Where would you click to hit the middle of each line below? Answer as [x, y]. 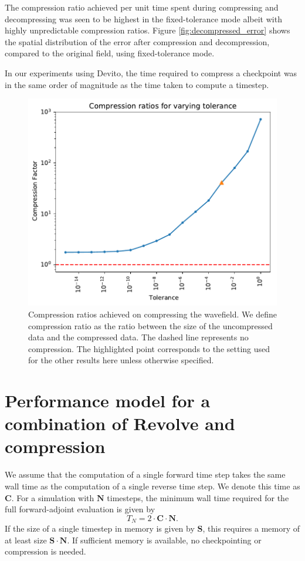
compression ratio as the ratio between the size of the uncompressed [150, 325]
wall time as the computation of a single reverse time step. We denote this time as [152, 486]
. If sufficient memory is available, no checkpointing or [164, 540]
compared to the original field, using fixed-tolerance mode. [110, 53]
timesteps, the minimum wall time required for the [198, 497]
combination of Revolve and [120, 423]
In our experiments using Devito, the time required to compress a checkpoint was [151, 72]
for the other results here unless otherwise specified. [121, 360]
